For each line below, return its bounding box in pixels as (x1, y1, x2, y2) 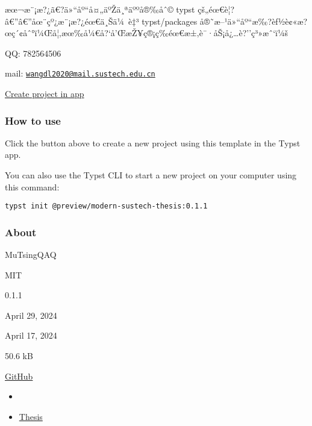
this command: (5, 180, 60, 193)
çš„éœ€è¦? (198, 3, 235, 15)
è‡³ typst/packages (128, 14, 198, 27)
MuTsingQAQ (5, 248, 57, 261)
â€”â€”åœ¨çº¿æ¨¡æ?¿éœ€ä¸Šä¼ (5, 14, 125, 27)
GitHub (5, 369, 33, 382)
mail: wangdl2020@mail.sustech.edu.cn (5, 67, 155, 80)
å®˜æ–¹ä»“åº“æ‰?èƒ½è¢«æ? (199, 14, 308, 27)
